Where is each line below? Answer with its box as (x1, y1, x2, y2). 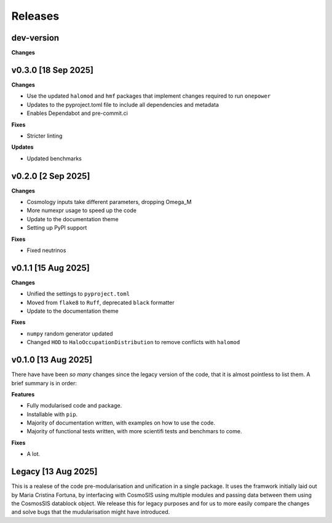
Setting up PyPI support (26, 224, 87, 232)
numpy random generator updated (26, 329, 113, 337)
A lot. (26, 450, 40, 458)
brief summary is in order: (11, 379, 77, 387)
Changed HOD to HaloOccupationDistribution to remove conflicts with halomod (26, 339, 240, 346)
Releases (11, 9, 60, 23)
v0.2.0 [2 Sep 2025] (11, 171, 90, 181)
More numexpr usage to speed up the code (26, 206, 136, 214)
